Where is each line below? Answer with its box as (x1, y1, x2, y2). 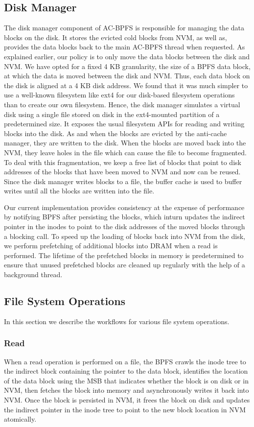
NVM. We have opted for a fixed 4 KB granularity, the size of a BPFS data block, (4, 61, 251, 71)
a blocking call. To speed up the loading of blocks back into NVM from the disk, (4, 231, 246, 241)
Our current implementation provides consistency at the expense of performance (4, 202, 245, 212)
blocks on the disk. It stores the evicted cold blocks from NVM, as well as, (4, 32, 227, 42)
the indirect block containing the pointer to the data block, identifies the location (4, 366, 248, 376)
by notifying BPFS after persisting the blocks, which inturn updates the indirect (4, 212, 245, 222)
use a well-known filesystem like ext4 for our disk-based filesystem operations (4, 90, 235, 100)
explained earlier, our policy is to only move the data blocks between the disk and (4, 51, 250, 61)
